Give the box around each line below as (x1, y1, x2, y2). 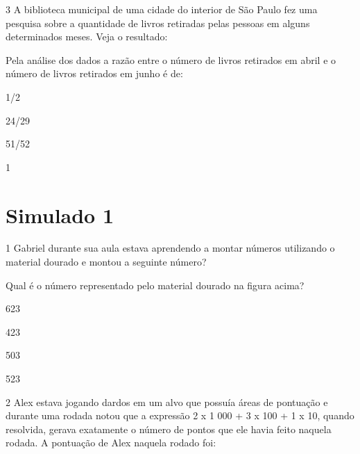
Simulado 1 (6, 200, 114, 229)
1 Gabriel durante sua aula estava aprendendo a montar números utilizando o (6, 241, 335, 255)
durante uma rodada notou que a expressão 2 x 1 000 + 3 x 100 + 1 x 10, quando (6, 408, 354, 423)
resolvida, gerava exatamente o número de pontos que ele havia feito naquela (6, 421, 332, 436)
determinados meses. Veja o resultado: (6, 29, 168, 44)
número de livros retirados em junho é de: (6, 66, 183, 81)
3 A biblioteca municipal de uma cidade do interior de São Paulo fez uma (6, 2, 318, 16)
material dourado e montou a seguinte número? (6, 254, 207, 269)
